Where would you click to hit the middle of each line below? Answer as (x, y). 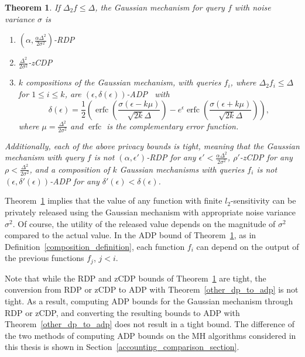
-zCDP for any (266, 157)
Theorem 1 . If (32, 7)
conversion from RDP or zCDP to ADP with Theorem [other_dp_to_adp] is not (152, 289)
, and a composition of (70, 169)
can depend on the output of (248, 246)
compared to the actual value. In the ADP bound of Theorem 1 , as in (131, 235)
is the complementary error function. (173, 126)
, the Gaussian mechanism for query (160, 7)
